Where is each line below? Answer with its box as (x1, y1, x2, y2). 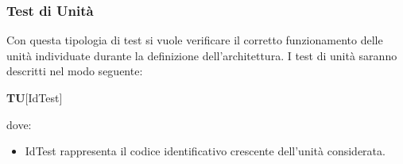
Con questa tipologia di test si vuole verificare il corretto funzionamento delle (6, 32, 383, 48)
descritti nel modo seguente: (6, 63, 143, 79)
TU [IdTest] (6, 90, 63, 105)
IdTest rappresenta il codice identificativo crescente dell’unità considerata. (25, 143, 386, 159)
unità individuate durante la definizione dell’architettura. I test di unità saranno (6, 47, 397, 63)
